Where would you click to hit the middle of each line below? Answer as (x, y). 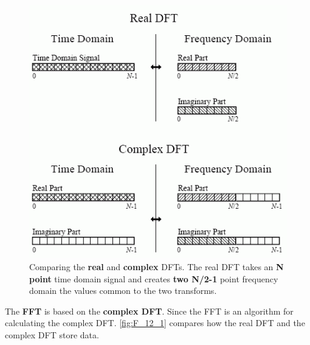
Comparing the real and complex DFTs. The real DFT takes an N (157, 267)
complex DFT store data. (52, 335)
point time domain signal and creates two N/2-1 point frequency (154, 278)
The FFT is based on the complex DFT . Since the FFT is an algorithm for (149, 311)
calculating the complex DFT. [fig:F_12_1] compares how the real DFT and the (155, 323)
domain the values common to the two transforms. (123, 291)
